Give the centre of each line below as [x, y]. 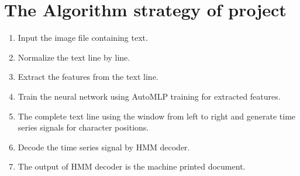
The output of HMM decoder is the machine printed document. [132, 166]
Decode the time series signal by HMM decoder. [104, 147]
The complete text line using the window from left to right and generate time [157, 116]
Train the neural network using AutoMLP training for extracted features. [149, 96]
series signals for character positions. [83, 127]
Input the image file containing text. [83, 38]
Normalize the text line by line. [74, 57]
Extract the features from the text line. [88, 77]
